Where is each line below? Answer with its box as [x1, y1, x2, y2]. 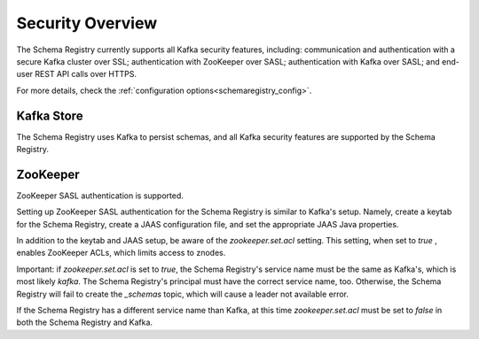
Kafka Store [16, 108, 83, 123]
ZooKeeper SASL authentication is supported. [16, 190, 184, 201]
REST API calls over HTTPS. [35, 69, 137, 80]
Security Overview [16, 13, 158, 33]
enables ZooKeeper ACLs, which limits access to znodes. [16, 248, 226, 258]
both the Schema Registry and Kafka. [16, 317, 153, 327]
